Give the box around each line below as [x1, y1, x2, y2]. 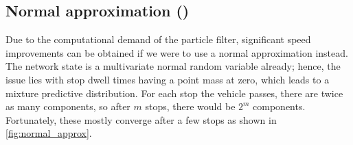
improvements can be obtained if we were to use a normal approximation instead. [5, 45, 348, 60]
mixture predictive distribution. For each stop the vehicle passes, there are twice [5, 85, 343, 100]
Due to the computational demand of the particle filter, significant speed [5, 32, 311, 47]
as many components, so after [5, 99, 130, 114]
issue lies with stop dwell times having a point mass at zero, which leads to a [5, 72, 330, 86]
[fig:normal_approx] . [5, 126, 92, 140]
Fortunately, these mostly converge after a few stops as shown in [5, 112, 277, 127]
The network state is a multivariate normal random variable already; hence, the [5, 59, 341, 73]
